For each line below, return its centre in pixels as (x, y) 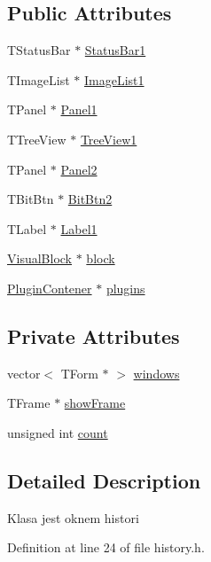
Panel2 (79, 169)
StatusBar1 (115, 50)
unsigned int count (58, 432)
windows (156, 373)
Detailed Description (104, 480)
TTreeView (37, 139)
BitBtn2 (90, 199)
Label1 (79, 228)
